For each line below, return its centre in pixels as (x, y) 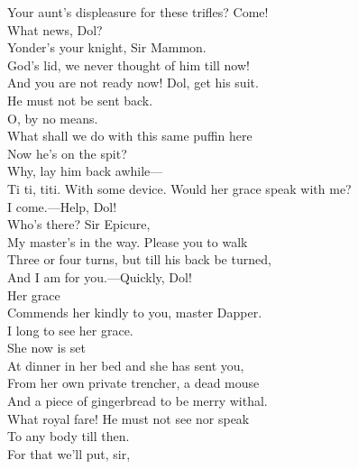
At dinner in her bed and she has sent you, (126, 365)
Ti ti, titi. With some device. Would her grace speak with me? (179, 188)
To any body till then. (69, 436)
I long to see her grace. (70, 330)
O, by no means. (53, 118)
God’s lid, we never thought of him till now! (129, 64)
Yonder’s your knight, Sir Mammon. (107, 47)
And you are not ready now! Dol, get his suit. (133, 83)
